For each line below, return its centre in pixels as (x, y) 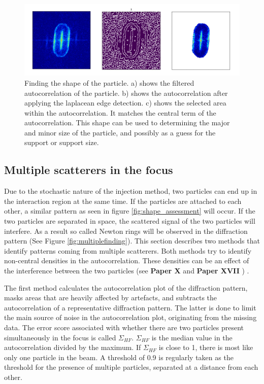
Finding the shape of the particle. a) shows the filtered (109, 82)
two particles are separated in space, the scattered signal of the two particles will (130, 221)
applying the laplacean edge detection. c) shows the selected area (125, 103)
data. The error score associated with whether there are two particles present (124, 327)
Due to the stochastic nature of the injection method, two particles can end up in (131, 191)
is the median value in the (192, 337)
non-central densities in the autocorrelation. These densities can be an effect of (127, 260)
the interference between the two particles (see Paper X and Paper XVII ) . (127, 271)
